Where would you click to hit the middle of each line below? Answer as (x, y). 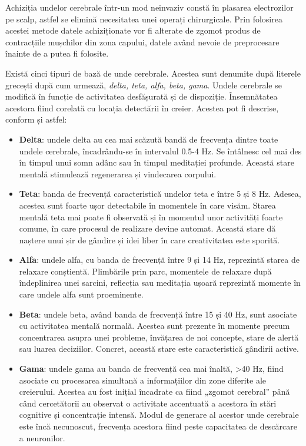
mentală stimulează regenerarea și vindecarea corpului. (118, 174)
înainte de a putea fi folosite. (57, 53)
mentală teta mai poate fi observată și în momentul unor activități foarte (151, 217)
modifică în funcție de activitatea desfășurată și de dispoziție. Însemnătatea (142, 96)
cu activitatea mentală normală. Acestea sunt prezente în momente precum (154, 326)
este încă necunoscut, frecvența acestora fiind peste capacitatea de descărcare (158, 426)
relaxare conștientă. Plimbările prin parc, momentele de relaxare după (145, 271)
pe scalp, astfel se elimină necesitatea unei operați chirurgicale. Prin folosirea (144, 19)
